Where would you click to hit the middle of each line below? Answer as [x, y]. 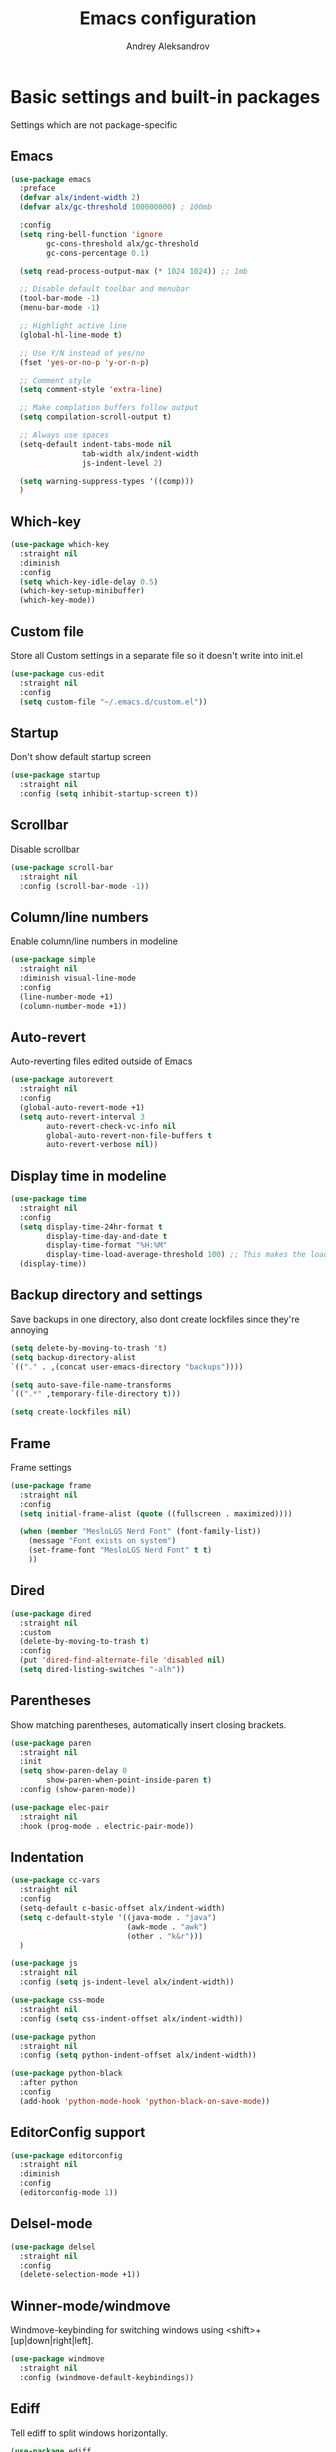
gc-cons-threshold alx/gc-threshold [122, 243]
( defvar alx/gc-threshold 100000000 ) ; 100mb [116, 207]
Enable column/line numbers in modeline [94, 941]
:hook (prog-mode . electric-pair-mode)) [107, 1826]
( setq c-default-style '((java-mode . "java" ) [118, 1917]
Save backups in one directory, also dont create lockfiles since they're [155, 1319]
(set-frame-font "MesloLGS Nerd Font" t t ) [120, 1550]
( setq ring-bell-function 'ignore [91, 234]
